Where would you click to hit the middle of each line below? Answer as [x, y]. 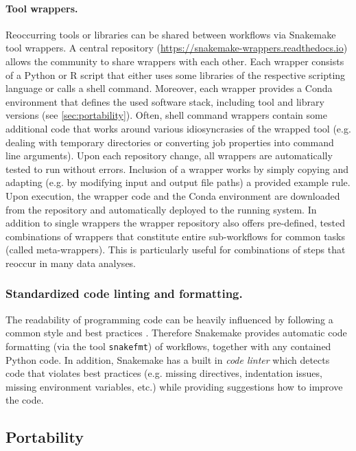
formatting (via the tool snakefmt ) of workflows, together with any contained [168, 346]
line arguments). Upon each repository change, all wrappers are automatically [169, 155]
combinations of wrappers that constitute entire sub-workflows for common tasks [175, 236]
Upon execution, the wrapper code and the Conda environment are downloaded [173, 195]
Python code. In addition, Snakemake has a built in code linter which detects [168, 359]
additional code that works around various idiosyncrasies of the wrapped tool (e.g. [178, 128]
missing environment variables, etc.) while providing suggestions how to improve [174, 386]
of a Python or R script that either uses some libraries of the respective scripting [176, 74]
